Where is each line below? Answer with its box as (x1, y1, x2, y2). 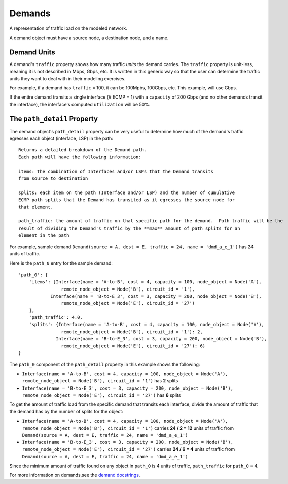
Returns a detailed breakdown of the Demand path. (18, 147, 147, 153)
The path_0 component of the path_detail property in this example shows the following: (9, 361, 200, 368)
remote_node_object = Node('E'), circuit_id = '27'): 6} (61, 343, 206, 349)
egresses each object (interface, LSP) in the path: (9, 135, 114, 142)
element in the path (18, 233, 69, 238)
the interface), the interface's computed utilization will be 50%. (9, 101, 151, 107)
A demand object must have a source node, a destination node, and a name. (9, 35, 169, 41)
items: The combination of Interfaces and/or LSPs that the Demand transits (18, 168, 214, 174)
